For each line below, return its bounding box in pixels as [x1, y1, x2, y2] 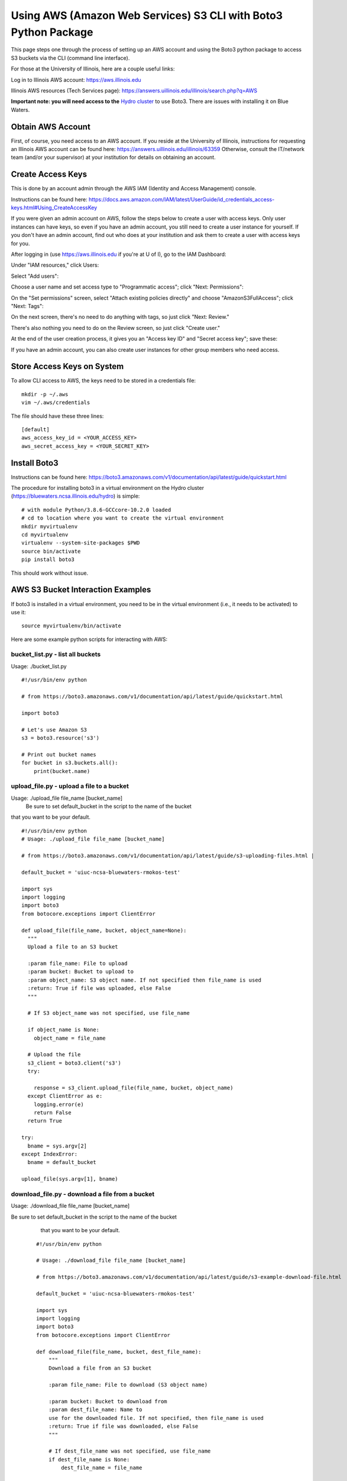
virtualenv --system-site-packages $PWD [21, 540, 140, 546]
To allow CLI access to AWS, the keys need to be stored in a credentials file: [11, 377, 196, 384]
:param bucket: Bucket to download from [48, 1398, 168, 1405]
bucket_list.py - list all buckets [11, 650, 101, 659]
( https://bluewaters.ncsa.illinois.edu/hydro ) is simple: [11, 492, 140, 500]
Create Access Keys [11, 169, 87, 179]
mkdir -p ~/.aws [21, 391, 69, 398]
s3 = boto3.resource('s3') [21, 735, 100, 741]
